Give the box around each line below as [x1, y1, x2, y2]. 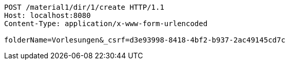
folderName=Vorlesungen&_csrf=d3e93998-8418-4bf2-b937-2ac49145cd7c [4, 36, 285, 44]
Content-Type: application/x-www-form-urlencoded [4, 19, 208, 28]
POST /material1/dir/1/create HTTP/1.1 [4, 3, 164, 11]
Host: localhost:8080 [4, 11, 91, 19]
